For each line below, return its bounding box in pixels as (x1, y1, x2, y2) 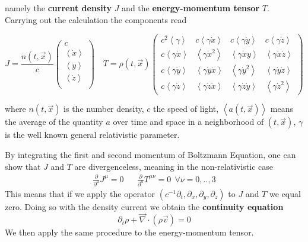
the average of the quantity (5, 115, 103, 128)
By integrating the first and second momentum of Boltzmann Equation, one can (5, 149, 296, 161)
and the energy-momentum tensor (122, 2, 260, 14)
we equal (269, 187, 301, 199)
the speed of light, (153, 102, 219, 115)
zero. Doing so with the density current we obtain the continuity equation (5, 200, 284, 212)
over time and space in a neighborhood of (113, 115, 264, 128)
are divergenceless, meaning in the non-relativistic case (74, 160, 274, 172)
